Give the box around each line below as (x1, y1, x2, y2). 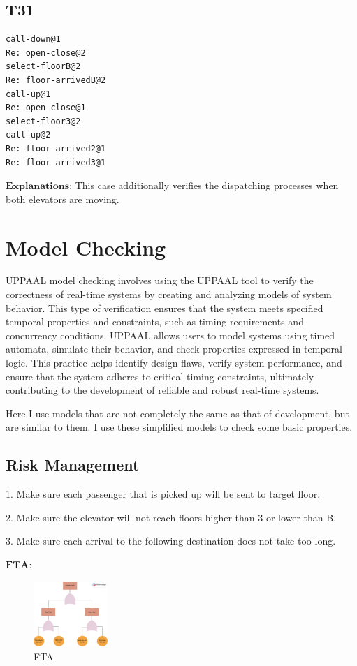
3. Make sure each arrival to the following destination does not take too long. (6, 533, 336, 548)
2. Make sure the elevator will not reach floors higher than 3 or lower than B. (6, 510, 337, 524)
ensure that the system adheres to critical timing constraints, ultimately (6, 369, 314, 383)
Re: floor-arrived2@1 (6, 143, 106, 154)
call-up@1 (6, 89, 51, 99)
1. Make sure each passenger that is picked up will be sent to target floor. (6, 487, 321, 501)
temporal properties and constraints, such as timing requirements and (6, 314, 304, 329)
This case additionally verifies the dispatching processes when (75, 178, 339, 193)
